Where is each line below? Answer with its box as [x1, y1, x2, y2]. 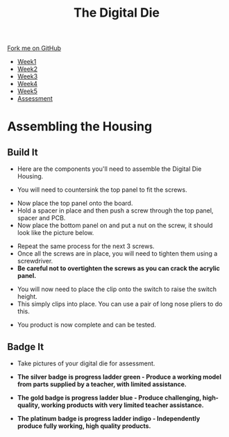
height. [17, 292, 38, 301]
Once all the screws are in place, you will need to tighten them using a [17, 249, 218, 258]
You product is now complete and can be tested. [17, 321, 156, 329]
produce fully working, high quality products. [17, 422, 151, 430]
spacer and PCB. [17, 214, 66, 222]
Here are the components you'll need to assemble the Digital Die [17, 165, 202, 173]
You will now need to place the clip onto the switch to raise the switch [17, 285, 217, 293]
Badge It [7, 340, 44, 352]
